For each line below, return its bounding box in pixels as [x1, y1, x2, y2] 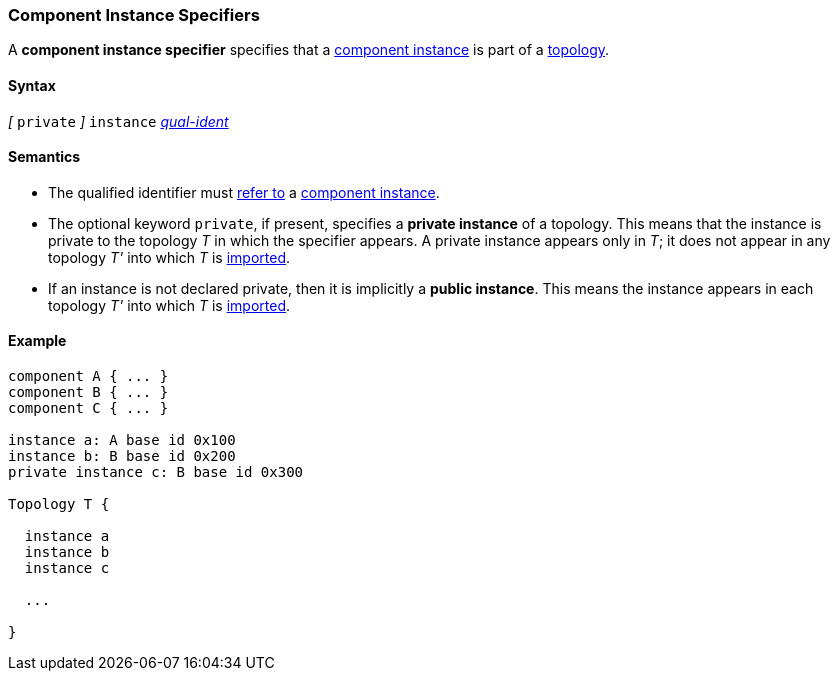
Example [8, 332, 67, 350]
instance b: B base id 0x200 [8, 448, 236, 465]
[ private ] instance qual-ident [8, 112, 229, 130]
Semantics [8, 148, 81, 166]
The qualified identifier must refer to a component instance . [48, 183, 440, 201]
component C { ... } [8, 400, 169, 417]
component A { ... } [8, 368, 169, 385]
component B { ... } [8, 384, 169, 401]
